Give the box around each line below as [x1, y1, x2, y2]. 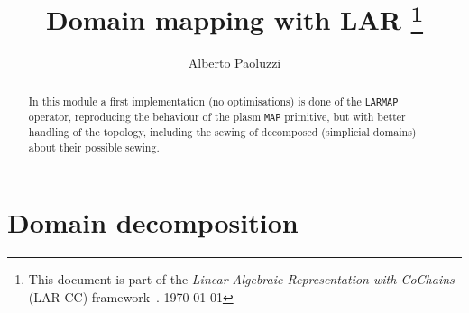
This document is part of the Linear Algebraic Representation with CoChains [28, 270, 455, 289]
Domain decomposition [7, 204, 299, 241]
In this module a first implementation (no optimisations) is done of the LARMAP [28, 93, 399, 108]
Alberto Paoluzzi [188, 53, 281, 72]
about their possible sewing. [28, 139, 160, 154]
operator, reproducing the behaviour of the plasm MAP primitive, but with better [28, 108, 406, 124]
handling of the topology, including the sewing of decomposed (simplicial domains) [28, 124, 417, 140]
